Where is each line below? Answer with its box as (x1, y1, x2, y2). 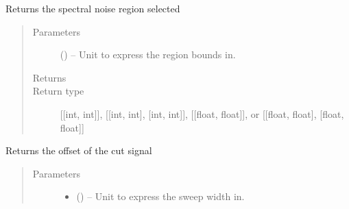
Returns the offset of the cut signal (5, 143, 152, 158)
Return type (32, 84, 84, 98)
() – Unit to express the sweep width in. (76, 189, 245, 204)
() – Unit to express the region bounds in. (60, 47, 236, 62)
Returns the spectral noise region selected (5, 1, 180, 15)
